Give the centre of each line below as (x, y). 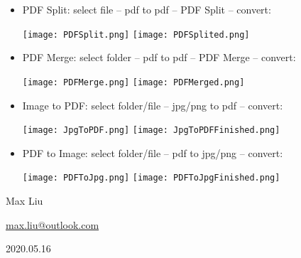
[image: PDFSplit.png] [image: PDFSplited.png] (136, 34)
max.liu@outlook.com (53, 224)
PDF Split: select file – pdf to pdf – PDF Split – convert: (147, 9)
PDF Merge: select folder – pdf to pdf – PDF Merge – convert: (159, 57)
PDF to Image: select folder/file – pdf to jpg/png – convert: (153, 152)
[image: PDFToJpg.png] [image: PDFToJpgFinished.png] (151, 178)
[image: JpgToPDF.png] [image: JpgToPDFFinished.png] (151, 130)
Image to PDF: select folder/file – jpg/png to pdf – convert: (153, 105)
